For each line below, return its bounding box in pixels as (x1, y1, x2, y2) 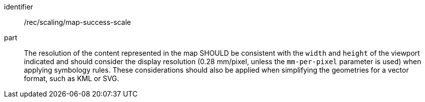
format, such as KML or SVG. (24, 74, 119, 83)
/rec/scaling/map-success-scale (24, 18, 131, 26)
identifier (4, 2, 33, 11)
